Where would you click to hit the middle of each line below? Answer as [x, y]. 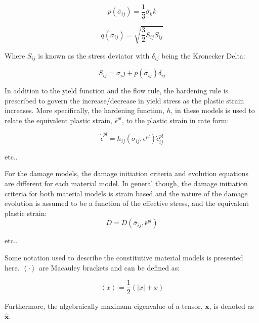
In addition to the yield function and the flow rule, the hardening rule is [117, 91]
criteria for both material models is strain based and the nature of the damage [126, 193]
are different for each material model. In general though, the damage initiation [126, 183]
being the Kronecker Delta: [203, 55]
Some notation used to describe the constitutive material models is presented [124, 257]
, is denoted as [231, 306]
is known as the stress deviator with [94, 55]
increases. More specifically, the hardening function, [84, 110]
